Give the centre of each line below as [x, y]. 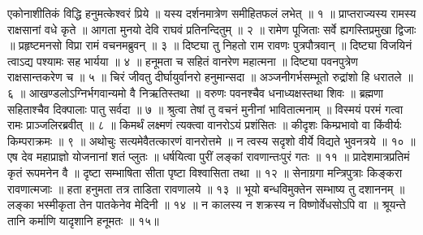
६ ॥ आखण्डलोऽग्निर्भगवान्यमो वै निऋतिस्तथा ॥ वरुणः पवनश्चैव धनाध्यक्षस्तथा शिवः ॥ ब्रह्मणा [195, 92]
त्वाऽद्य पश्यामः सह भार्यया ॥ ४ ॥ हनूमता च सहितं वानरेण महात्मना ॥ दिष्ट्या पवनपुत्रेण [183, 61]
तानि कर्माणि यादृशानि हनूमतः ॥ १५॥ [83, 220]
